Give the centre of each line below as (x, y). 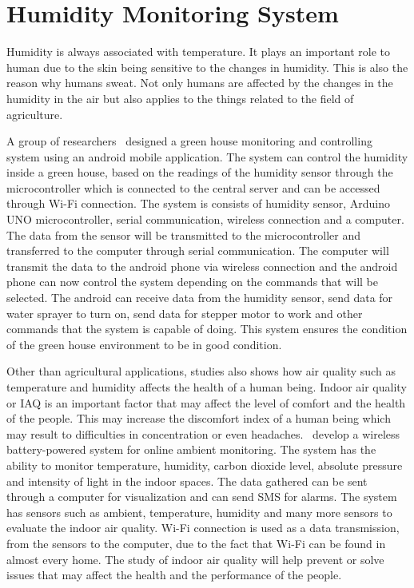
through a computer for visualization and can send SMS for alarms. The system (202, 497)
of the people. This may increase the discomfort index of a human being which (199, 418)
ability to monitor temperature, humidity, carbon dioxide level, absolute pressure (205, 465)
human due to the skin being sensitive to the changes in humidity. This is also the (207, 67)
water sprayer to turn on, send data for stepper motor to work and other (185, 313)
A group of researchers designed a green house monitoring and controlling (189, 141)
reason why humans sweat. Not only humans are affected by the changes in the (200, 83)
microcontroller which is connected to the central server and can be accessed (193, 187)
